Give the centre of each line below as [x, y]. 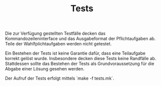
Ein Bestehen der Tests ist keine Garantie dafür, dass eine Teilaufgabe [75, 53]
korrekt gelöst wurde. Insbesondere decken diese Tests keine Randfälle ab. [81, 59]
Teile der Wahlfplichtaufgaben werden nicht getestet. [59, 44]
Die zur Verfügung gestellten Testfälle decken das [55, 33]
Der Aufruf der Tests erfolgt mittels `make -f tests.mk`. [60, 78]
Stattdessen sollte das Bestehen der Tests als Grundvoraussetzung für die [80, 64]
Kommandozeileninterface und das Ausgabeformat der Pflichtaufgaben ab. [80, 39]
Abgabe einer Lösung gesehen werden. [45, 69]
